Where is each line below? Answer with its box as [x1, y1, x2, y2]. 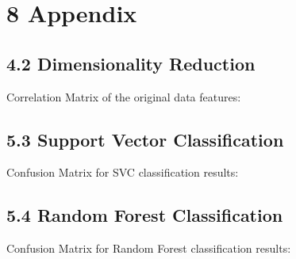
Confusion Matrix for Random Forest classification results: [6, 240, 291, 257]
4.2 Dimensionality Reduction [6, 51, 256, 75]
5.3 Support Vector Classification [6, 127, 284, 151]
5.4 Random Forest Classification [6, 203, 283, 227]
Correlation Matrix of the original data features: [6, 88, 241, 105]
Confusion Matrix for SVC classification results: [6, 164, 239, 181]
